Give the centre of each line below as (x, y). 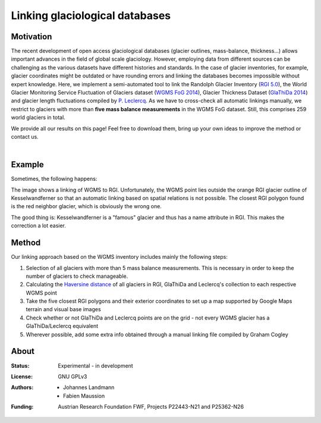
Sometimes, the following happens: (54, 179)
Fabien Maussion (84, 396)
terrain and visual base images (63, 309)
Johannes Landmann (89, 387)
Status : (20, 365)
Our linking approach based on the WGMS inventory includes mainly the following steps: (119, 257)
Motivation (32, 37)
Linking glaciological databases (91, 15)
